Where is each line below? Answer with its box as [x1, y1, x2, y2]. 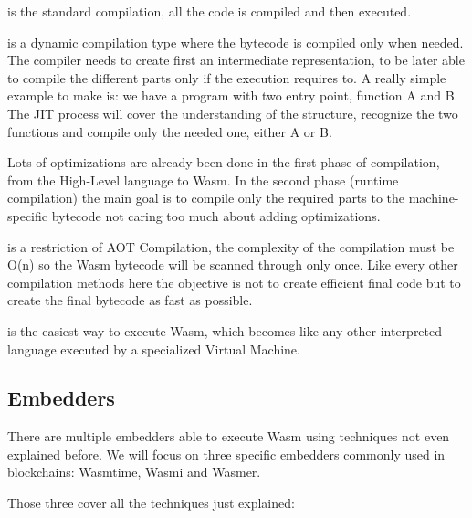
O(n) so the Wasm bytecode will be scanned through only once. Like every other [7, 255, 458, 274]
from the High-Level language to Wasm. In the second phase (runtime [7, 170, 399, 189]
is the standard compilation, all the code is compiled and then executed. [7, 2, 412, 20]
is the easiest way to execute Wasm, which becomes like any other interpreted [7, 321, 443, 340]
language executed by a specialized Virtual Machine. [7, 339, 300, 358]
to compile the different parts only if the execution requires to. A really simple [7, 68, 446, 87]
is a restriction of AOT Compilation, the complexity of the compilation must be [7, 237, 455, 256]
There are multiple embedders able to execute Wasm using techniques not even [7, 427, 450, 446]
